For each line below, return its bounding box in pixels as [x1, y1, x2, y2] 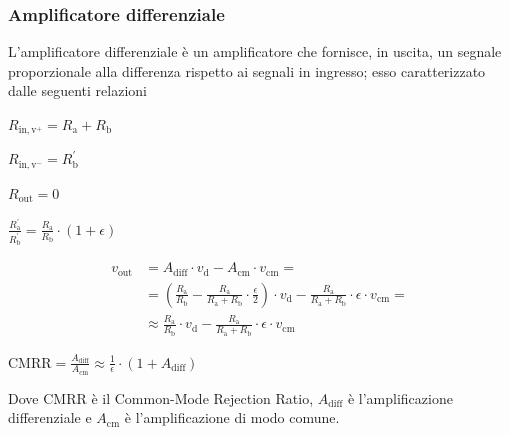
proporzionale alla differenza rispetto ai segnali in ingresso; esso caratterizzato [8, 60, 486, 81]
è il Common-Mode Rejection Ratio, [91, 387, 314, 408]
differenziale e [8, 407, 92, 428]
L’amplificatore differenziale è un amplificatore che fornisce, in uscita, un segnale [8, 41, 502, 62]
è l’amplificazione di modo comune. [124, 407, 340, 428]
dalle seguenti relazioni [8, 80, 147, 101]
